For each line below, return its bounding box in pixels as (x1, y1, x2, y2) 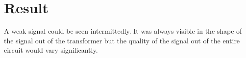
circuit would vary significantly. (4, 45, 98, 55)
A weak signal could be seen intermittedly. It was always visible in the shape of (4, 26, 242, 36)
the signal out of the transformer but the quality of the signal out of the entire (4, 35, 240, 45)
